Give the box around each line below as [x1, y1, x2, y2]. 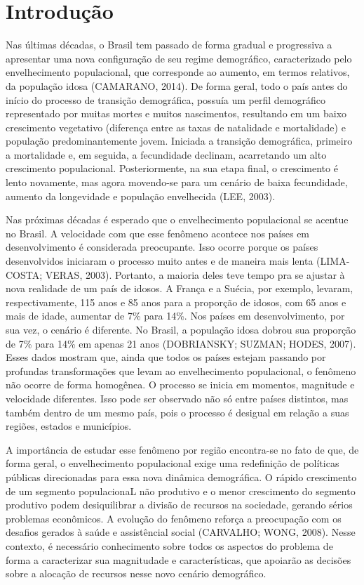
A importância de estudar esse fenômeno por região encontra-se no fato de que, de [6, 442, 359, 456]
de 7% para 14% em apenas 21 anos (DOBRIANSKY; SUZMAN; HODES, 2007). [6, 336, 356, 350]
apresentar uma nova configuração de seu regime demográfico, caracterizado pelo [6, 51, 352, 65]
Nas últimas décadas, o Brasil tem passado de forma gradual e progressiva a [6, 37, 332, 52]
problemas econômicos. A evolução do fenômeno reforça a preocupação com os [6, 511, 342, 525]
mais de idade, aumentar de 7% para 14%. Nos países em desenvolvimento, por [6, 308, 345, 323]
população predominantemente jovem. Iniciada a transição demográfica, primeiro [6, 133, 353, 148]
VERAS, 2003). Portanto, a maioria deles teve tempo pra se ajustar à [45, 267, 345, 282]
